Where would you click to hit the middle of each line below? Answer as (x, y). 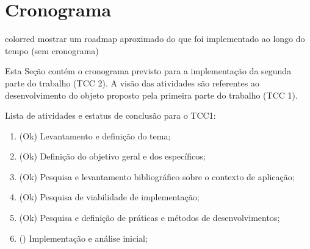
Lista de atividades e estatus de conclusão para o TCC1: (110, 115)
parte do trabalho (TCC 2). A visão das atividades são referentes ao (132, 82)
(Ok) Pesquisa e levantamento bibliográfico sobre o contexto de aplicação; (157, 176)
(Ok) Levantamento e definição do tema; (95, 135)
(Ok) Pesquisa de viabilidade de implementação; (109, 197)
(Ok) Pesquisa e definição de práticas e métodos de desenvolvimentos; (150, 218)
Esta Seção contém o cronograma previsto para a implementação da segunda (148, 71)
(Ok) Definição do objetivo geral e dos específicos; (112, 156)
